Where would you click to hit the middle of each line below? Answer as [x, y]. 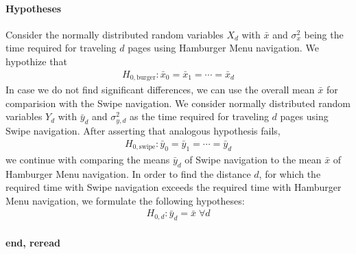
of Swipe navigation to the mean [253, 159]
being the [324, 34]
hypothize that [36, 61]
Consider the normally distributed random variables [115, 34]
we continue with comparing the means [88, 159]
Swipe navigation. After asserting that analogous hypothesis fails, [143, 131]
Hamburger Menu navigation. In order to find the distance [128, 173]
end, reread [33, 242]
